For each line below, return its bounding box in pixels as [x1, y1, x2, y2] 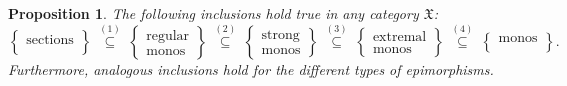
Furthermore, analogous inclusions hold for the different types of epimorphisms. [8, 58, 494, 79]
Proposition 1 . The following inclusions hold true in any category [8, 3, 419, 23]
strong [261, 28, 300, 43]
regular [146, 28, 190, 43]
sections [26, 32, 74, 47]
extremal [372, 30, 427, 45]
